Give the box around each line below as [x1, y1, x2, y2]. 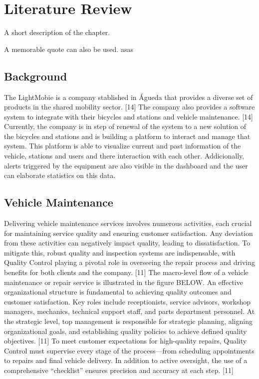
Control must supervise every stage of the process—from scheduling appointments [4, 345, 255, 355]
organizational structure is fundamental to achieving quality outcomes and [4, 286, 232, 297]
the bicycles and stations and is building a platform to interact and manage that [4, 130, 251, 141]
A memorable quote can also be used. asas [4, 43, 133, 54]
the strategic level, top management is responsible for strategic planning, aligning [4, 316, 253, 326]
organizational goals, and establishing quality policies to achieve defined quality [4, 325, 247, 336]
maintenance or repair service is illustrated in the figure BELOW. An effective [4, 276, 243, 287]
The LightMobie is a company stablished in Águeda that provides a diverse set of [4, 91, 253, 102]
